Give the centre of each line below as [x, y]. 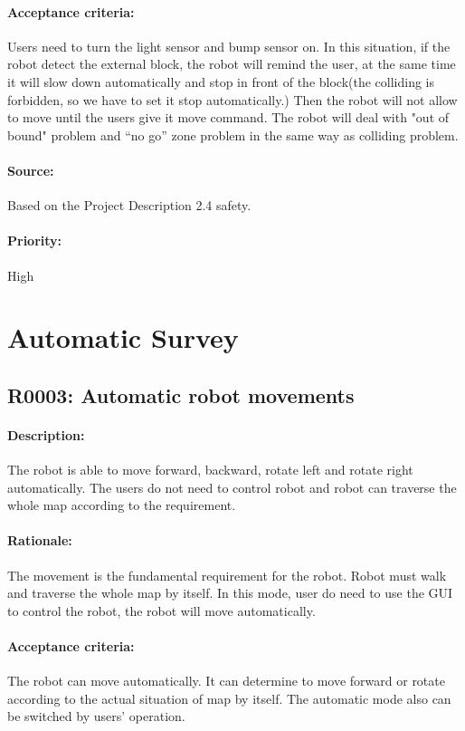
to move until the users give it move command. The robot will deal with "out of [228, 117]
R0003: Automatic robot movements [181, 394]
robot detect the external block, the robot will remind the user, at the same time [232, 64]
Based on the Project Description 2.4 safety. [129, 205]
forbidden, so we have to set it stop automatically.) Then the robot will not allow [232, 99]
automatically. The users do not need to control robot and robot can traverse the [232, 487]
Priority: [35, 240]
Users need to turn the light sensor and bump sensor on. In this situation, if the [229, 46]
